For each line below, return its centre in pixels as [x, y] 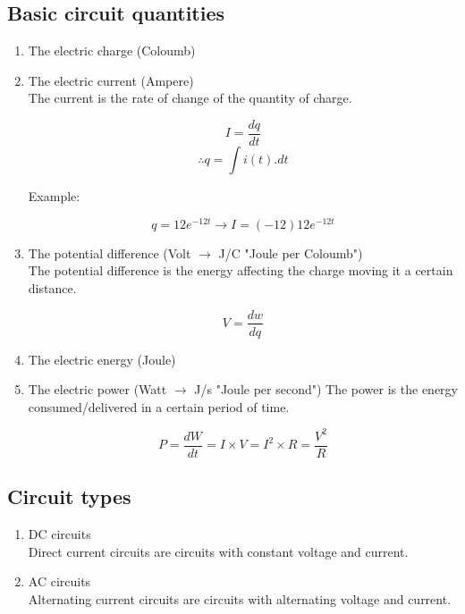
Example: [54, 196]
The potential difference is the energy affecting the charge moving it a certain [241, 270]
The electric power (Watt [97, 389]
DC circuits [59, 534]
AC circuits [59, 581]
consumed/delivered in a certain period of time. [159, 406]
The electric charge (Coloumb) [112, 50]
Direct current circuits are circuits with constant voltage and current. [218, 551]
